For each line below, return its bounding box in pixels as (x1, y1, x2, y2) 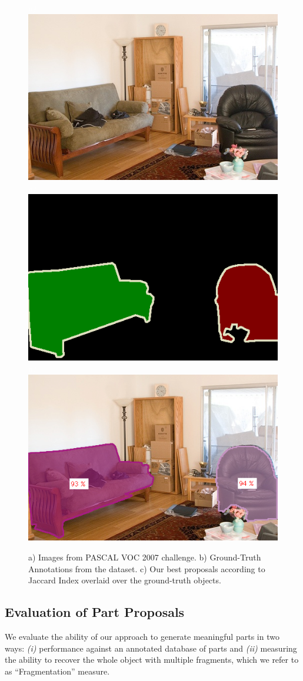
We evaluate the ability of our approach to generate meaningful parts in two (5, 630, 279, 642)
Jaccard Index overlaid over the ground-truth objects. (28, 574, 221, 586)
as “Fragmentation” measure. (5, 665, 110, 677)
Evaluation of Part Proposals (5, 603, 185, 621)
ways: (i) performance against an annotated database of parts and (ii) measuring (5, 642, 297, 654)
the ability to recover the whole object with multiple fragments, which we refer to (5, 653, 299, 666)
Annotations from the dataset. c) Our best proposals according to (28, 562, 265, 575)
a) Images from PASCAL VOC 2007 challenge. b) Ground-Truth (28, 550, 261, 563)
